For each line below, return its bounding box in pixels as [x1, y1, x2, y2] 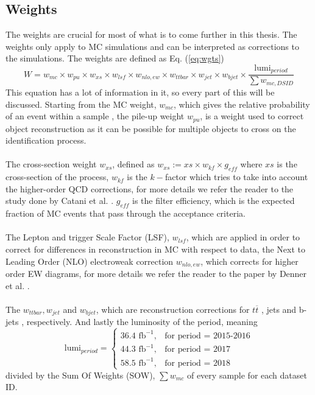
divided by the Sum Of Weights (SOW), [5, 368, 155, 381]
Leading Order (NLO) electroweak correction [5, 254, 174, 267]
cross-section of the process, [5, 170, 109, 183]
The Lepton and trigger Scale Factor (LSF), [5, 231, 169, 243]
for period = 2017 [165, 345, 230, 354]
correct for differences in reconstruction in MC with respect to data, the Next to [5, 242, 306, 255]
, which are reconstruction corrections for [96, 302, 250, 315]
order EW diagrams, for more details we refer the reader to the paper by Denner [5, 267, 307, 279]
